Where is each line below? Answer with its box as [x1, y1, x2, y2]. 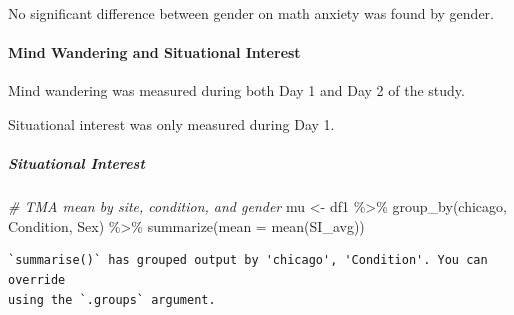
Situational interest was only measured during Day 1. [8, 113, 335, 134]
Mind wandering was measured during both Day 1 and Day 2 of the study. [8, 80, 465, 101]
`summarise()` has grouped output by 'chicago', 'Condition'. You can [8, 253, 488, 268]
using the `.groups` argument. [8, 292, 216, 307]
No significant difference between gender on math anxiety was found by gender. [8, 3, 494, 23]
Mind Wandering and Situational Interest [8, 42, 301, 63]
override [8, 272, 66, 287]
